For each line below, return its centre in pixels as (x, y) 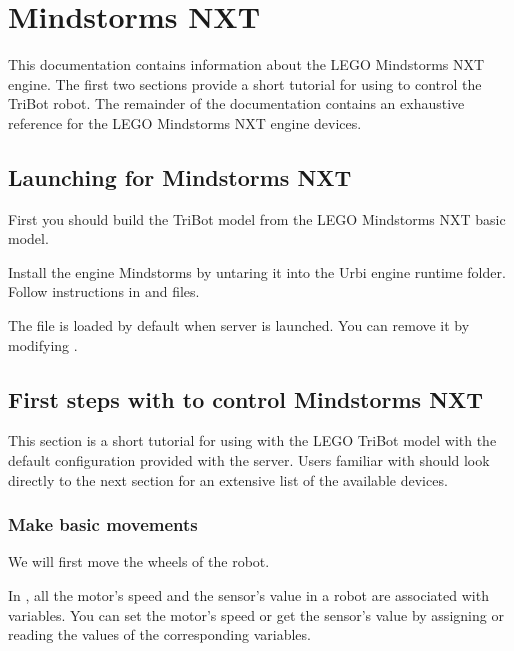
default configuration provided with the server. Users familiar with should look (249, 460)
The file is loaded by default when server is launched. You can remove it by (239, 325)
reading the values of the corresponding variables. (159, 634)
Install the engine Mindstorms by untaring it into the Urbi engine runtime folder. (257, 271)
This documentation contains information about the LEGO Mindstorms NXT (246, 64)
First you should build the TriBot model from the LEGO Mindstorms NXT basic (257, 218)
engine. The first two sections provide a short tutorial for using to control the (245, 83)
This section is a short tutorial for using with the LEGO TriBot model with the (252, 440)
